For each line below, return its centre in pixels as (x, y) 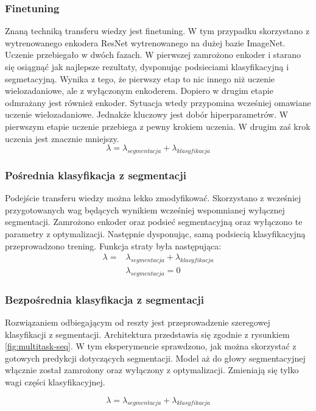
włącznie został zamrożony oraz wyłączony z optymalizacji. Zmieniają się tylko (152, 370)
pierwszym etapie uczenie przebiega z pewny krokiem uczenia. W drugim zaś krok (158, 126)
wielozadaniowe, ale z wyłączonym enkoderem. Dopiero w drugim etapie (139, 91)
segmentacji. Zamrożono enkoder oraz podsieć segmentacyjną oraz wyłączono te (154, 222)
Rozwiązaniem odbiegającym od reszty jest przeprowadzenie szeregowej (138, 322)
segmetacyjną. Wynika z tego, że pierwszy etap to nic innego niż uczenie (140, 78)
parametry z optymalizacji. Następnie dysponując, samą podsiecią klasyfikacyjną (155, 233)
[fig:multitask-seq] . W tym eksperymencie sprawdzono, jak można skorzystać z (151, 346)
